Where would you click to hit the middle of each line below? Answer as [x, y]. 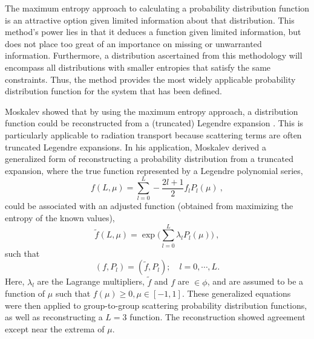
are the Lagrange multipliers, [91, 281]
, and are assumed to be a [255, 281]
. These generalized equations [236, 293]
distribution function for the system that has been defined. [113, 91]
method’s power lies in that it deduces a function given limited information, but [153, 32]
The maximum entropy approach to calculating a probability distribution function [157, 8]
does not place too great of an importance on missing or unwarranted [133, 43]
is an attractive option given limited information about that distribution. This [150, 20]
